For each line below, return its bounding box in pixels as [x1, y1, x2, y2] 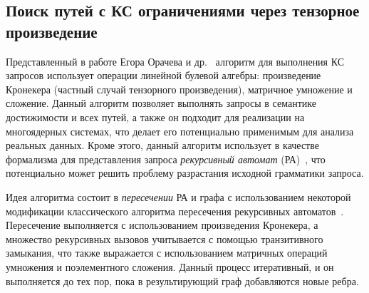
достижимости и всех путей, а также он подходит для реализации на [6, 109, 305, 124]
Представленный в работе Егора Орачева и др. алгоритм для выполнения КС [6, 53, 345, 68]
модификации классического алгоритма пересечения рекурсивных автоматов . [6, 203, 344, 218]
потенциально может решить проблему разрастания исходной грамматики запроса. [6, 165, 364, 180]
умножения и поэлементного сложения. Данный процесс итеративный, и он [6, 259, 334, 274]
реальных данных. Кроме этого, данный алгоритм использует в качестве [6, 138, 319, 153]
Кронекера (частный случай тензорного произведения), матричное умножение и [6, 81, 353, 96]
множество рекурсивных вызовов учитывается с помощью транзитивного [6, 231, 323, 246]
